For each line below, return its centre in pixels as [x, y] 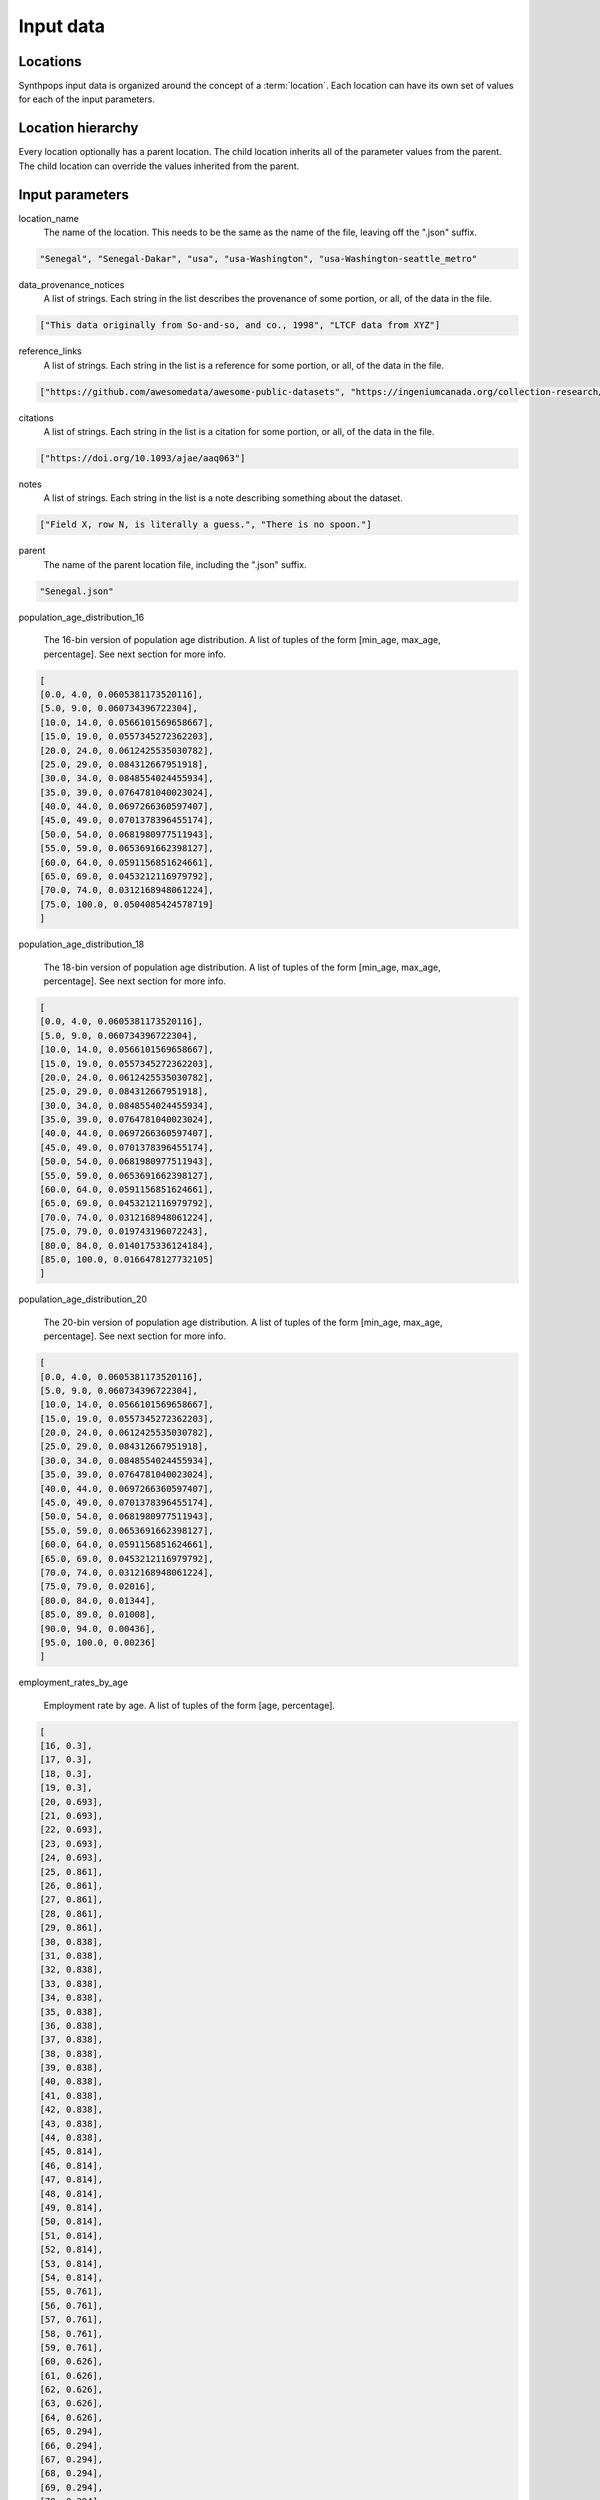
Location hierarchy [78, 128]
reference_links [50, 351]
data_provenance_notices [71, 285]
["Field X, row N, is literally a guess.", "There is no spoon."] [205, 524]
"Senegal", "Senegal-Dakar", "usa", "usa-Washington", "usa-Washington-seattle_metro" [258, 259]
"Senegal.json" [76, 591]
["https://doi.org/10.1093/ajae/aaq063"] [142, 458]
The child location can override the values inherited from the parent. [159, 166]
